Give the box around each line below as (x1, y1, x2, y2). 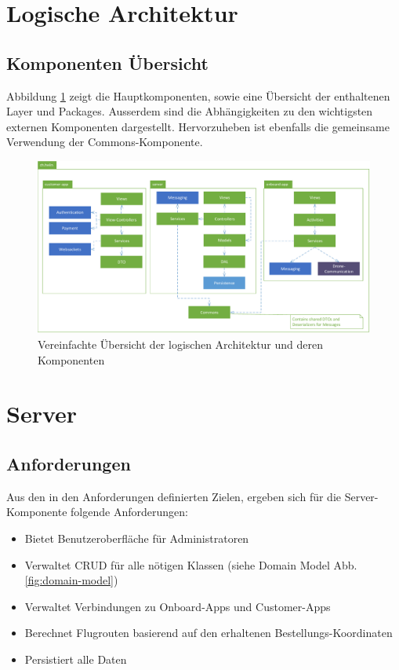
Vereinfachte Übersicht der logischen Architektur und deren (38, 336, 324, 352)
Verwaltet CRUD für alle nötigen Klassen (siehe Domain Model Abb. (24, 556, 357, 573)
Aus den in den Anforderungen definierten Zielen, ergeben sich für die (6, 488, 341, 504)
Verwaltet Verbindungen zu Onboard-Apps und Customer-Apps (24, 598, 331, 614)
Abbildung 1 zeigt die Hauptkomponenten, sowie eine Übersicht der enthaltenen (6, 87, 390, 104)
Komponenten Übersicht (6, 50, 209, 75)
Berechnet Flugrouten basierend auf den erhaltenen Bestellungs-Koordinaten (24, 624, 393, 641)
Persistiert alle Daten (24, 650, 127, 667)
